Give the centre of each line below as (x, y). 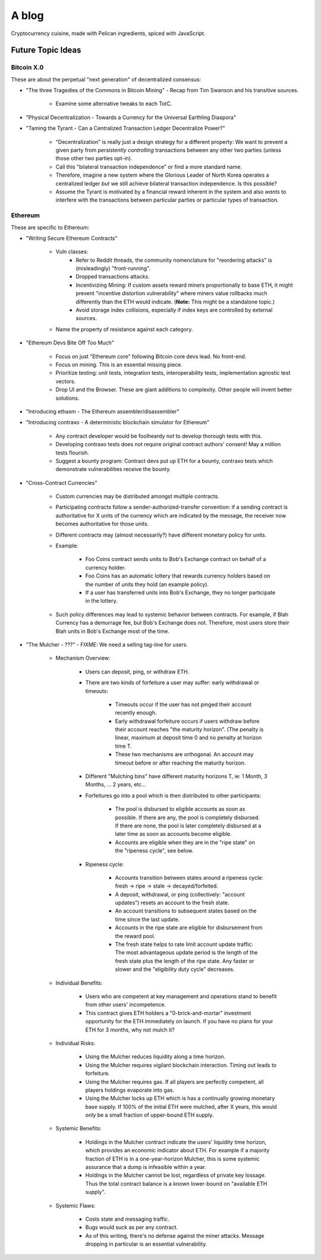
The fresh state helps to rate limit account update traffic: (184, 944)
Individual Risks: (75, 1043)
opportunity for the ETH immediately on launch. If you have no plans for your (179, 1021)
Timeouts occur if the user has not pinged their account (183, 704)
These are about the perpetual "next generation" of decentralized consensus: (106, 79)
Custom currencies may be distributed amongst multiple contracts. (137, 496)
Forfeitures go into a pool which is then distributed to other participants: (173, 795)
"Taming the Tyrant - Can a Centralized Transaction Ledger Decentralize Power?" (125, 128)
